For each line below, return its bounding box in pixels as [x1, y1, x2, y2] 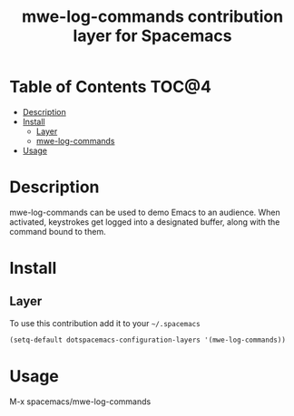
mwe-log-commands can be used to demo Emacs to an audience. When [9, 207, 281, 218]
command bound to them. [9, 226, 106, 237]
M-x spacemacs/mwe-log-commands [9, 396, 152, 407]
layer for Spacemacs [73, 25, 232, 46]
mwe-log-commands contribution [21, 6, 284, 27]
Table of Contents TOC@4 [9, 77, 211, 97]
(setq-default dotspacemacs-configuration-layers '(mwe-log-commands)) [9, 335, 286, 344]
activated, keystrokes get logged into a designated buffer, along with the [9, 216, 280, 227]
